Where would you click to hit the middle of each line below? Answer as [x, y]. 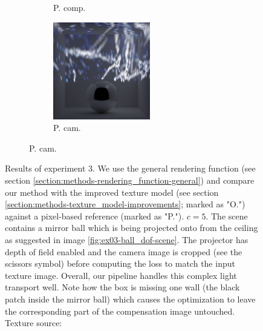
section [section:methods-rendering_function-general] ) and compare [130, 180]
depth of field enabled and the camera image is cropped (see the [124, 251]
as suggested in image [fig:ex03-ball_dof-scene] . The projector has [127, 239]
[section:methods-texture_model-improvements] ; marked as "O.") [125, 204]
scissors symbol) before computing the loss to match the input [120, 263]
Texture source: [34, 323]
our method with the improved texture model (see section [112, 192]
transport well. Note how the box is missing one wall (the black [122, 287]
